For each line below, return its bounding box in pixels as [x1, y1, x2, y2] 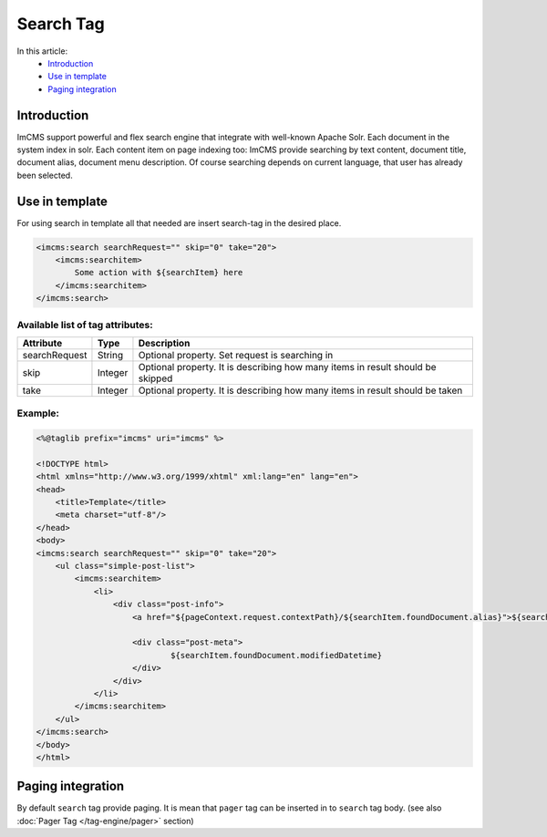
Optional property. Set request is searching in [138, 348, 334, 361]
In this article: [16, 46, 68, 57]
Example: [16, 407, 59, 419]
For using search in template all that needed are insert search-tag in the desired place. [16, 217, 342, 228]
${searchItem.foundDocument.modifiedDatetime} [170, 650, 383, 660]
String [97, 348, 123, 361]
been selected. [16, 170, 73, 181]
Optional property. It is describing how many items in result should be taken [138, 384, 463, 397]
